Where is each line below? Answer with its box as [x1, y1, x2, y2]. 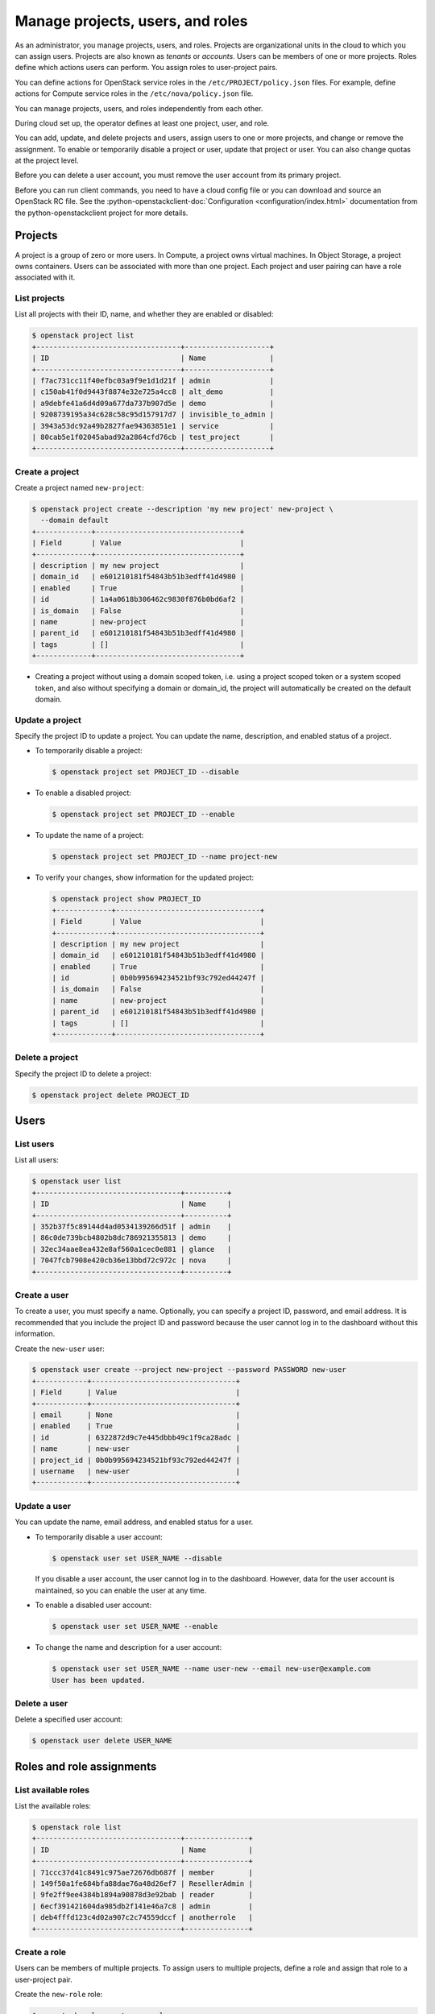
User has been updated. [52, 1676, 147, 1685]
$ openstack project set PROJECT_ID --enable [52, 810, 235, 819]
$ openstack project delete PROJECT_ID [31, 1090, 189, 1100]
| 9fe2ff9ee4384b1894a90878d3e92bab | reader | [31, 1890, 253, 1900]
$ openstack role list [31, 1823, 122, 1832]
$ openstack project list [31, 331, 135, 340]
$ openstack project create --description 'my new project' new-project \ [31, 504, 334, 514]
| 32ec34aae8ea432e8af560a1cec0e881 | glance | [31, 1245, 232, 1254]
